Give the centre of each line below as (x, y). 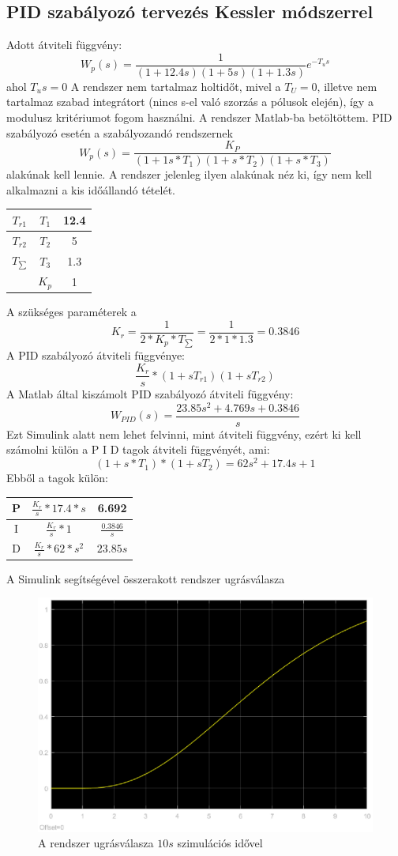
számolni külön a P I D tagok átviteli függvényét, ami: (138, 449)
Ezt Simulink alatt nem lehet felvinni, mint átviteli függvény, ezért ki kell (184, 434)
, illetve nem (347, 86)
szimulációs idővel (220, 843)
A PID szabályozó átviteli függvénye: (96, 355)
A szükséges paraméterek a (71, 312)
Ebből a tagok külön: (57, 478)
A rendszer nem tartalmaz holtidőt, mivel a (176, 86)
